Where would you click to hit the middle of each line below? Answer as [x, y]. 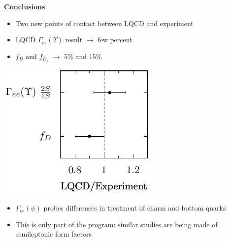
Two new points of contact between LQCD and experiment [104, 23]
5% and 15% [83, 56]
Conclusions [25, 6]
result [74, 40]
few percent [115, 40]
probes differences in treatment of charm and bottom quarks [135, 208]
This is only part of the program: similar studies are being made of [116, 224]
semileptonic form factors [54, 234]
